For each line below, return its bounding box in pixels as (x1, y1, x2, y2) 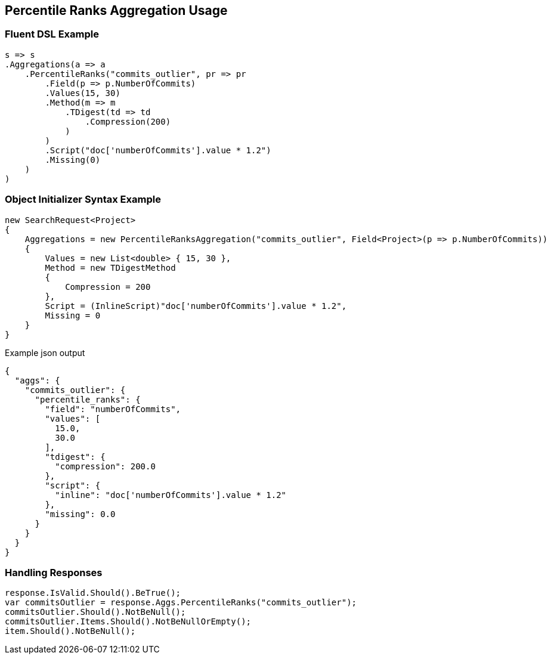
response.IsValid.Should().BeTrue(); (5, 588, 181, 598)
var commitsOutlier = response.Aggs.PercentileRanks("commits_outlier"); (5, 598, 357, 608)
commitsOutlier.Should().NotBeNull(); (5, 607, 186, 617)
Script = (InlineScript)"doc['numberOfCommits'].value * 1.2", (45, 301, 347, 311)
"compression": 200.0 (55, 461, 156, 471)
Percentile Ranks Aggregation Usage (5, 3, 228, 18)
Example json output (5, 347, 85, 358)
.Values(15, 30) (45, 88, 120, 98)
